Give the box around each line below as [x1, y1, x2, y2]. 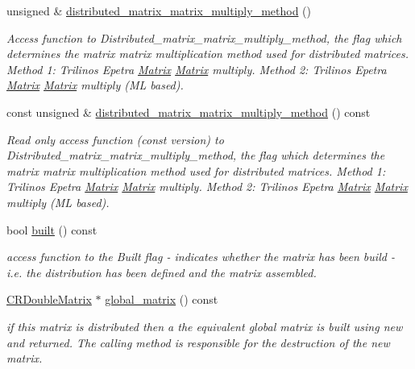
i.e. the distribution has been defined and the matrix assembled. [6, 263, 317, 280]
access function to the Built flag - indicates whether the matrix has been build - [6, 248, 395, 265]
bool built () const [6, 221, 98, 238]
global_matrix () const [105, 291, 218, 308]
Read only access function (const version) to [6, 131, 224, 147]
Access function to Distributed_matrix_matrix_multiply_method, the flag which [6, 29, 402, 46]
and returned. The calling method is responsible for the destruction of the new [6, 334, 390, 350]
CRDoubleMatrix [6, 291, 92, 308]
